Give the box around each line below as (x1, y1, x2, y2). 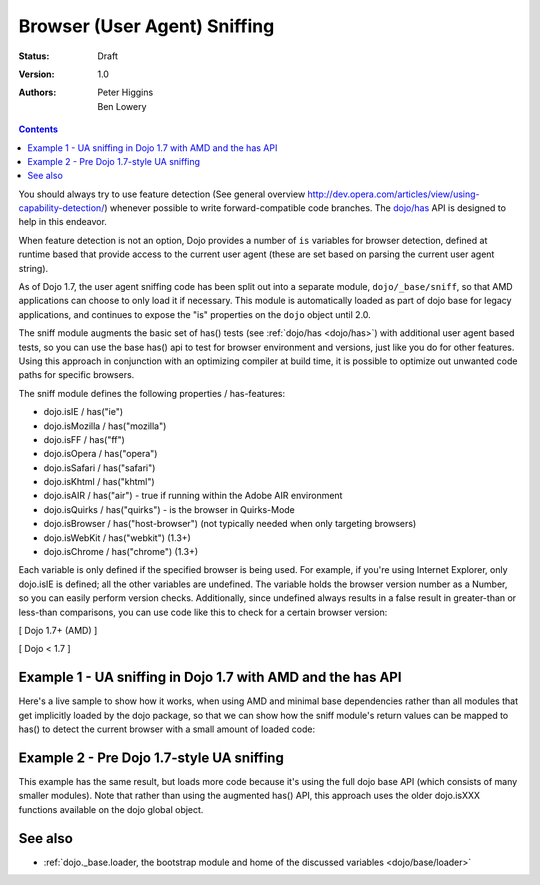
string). (18, 262, 49, 274)
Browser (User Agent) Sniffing (18, 15, 275, 37)
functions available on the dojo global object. (18, 803, 204, 815)
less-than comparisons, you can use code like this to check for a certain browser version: (18, 606, 388, 618)
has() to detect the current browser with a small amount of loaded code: (18, 723, 315, 735)
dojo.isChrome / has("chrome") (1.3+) (43, 546, 199, 558)
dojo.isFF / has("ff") (43, 433, 125, 445)
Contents (18, 123, 59, 135)
